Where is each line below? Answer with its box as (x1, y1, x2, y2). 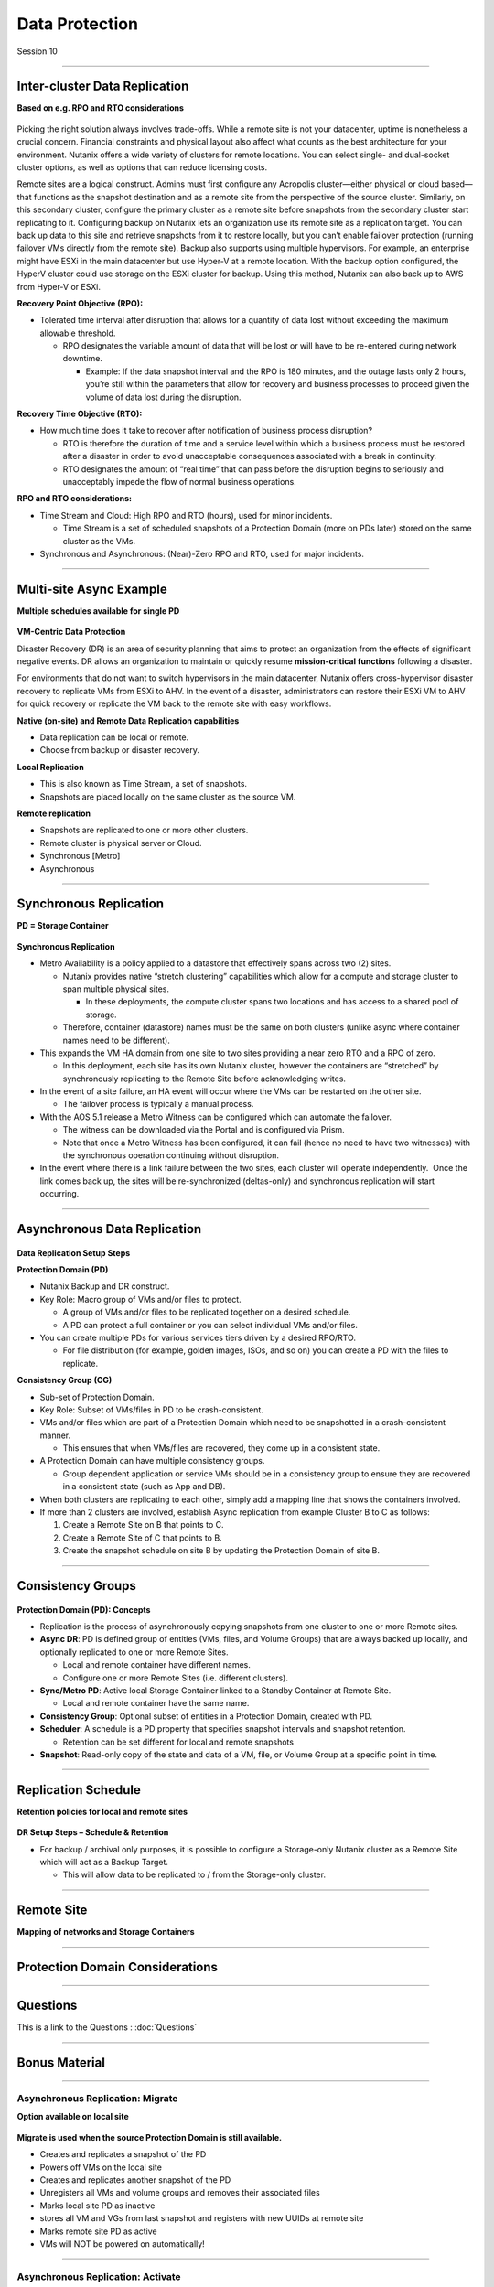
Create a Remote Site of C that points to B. (62, 1532, 223, 1543)
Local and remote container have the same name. (62, 1698, 250, 1709)
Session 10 (16, 46, 59, 57)
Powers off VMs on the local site (39, 2162, 162, 2173)
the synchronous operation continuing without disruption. (62, 1150, 279, 1161)
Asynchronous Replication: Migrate (16, 2092, 178, 2104)
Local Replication (16, 761, 84, 772)
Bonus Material (16, 2055, 105, 2071)
